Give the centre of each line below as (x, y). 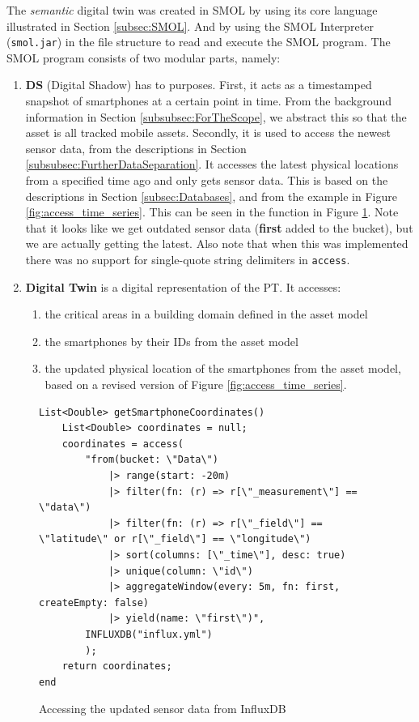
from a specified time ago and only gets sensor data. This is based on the (207, 180)
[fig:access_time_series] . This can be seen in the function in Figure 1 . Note (212, 212)
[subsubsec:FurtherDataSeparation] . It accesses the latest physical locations (212, 164)
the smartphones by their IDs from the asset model (171, 341)
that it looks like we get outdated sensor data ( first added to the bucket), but (219, 227)
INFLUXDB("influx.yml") (149, 634)
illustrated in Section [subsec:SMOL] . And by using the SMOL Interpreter (190, 26)
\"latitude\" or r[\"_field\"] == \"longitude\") (175, 539)
